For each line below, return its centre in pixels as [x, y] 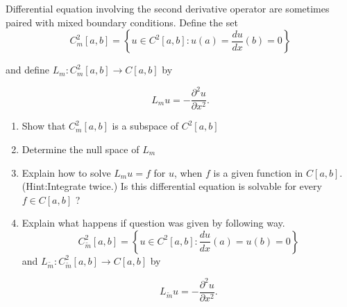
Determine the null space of [81, 149]
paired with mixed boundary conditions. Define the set [122, 22]
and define [28, 70]
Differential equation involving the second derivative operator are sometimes [168, 8]
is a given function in [258, 172]
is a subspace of [145, 126]
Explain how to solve [66, 172]
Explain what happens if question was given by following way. [153, 223]
